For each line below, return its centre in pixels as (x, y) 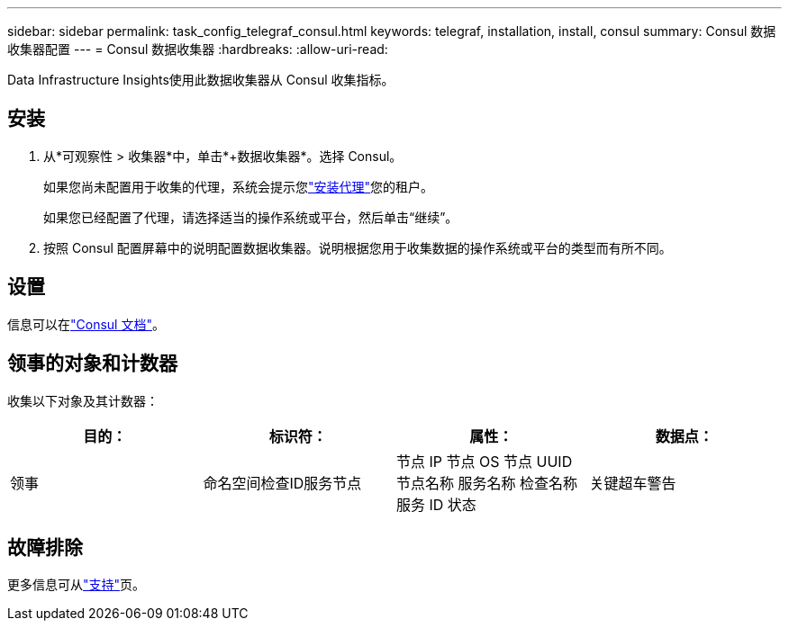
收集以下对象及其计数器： (83, 400)
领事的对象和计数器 (92, 363)
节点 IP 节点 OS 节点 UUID (485, 461)
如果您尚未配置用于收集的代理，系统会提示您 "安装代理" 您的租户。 (239, 186)
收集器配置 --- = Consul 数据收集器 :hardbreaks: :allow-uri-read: (198, 49)
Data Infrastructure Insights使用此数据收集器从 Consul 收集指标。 (201, 80)
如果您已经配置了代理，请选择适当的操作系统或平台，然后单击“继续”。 (251, 217)
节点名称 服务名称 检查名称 (487, 483)
